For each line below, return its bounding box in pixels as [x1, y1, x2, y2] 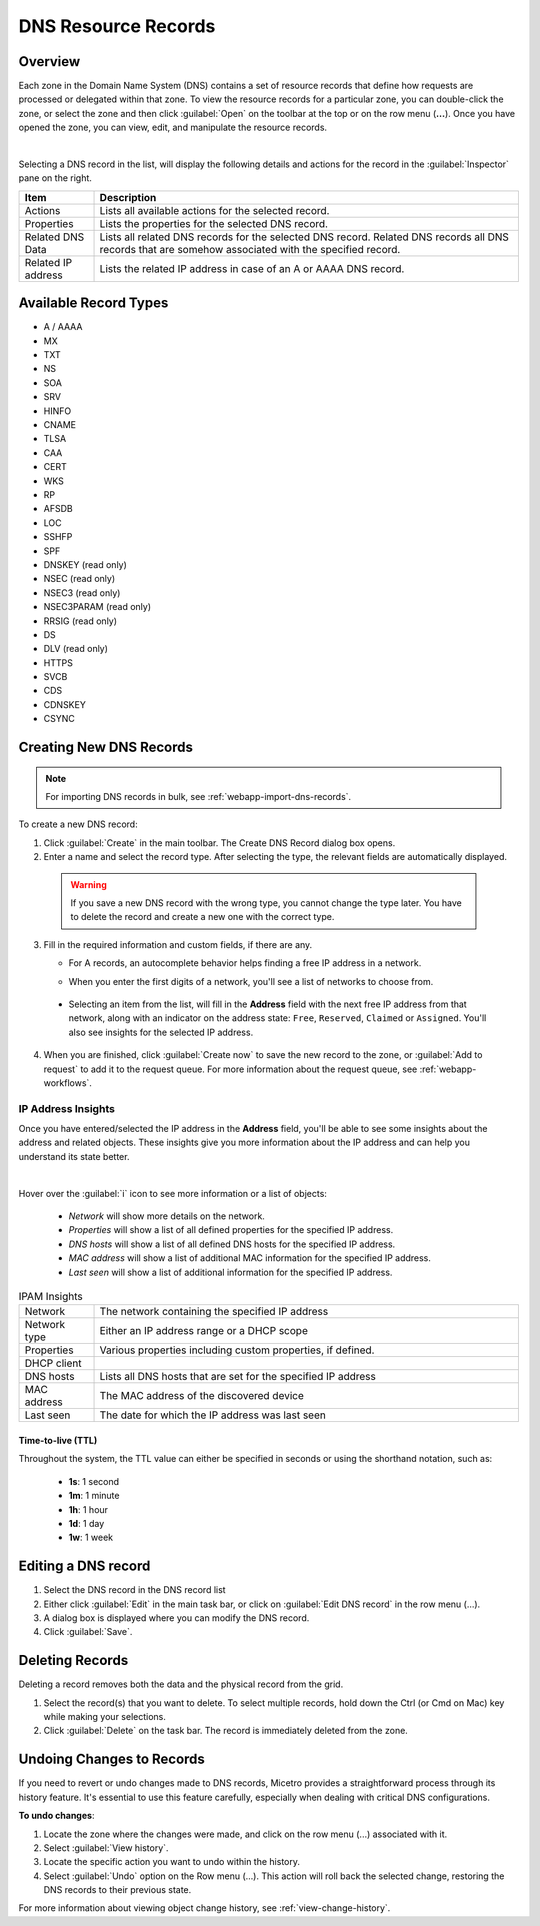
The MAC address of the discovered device [99, 1389, 304, 1403]
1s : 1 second [68, 1475, 120, 1487]
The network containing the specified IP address [99, 1305, 329, 1319]
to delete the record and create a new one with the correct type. [70, 911, 335, 923]
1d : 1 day [68, 1517, 105, 1529]
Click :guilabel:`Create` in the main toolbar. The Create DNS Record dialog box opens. [43, 836, 396, 849]
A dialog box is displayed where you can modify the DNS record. [43, 1611, 310, 1624]
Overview [18, 53, 81, 70]
